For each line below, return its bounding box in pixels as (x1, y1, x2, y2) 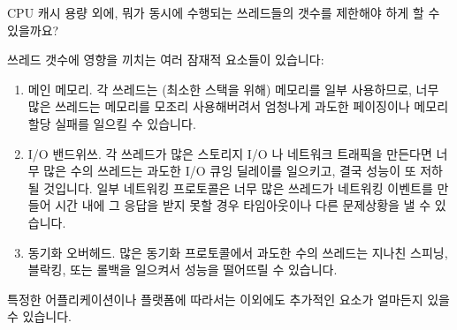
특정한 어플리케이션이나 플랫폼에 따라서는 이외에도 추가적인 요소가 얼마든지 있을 (7, 289, 450, 308)
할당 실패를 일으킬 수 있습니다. (27, 114, 196, 132)
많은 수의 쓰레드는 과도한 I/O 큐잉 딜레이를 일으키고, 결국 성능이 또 (43, 161, 416, 180)
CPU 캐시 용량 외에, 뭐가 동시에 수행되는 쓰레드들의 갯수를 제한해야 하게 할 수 (7, 4, 440, 21)
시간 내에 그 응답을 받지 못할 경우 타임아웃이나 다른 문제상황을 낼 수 (55, 196, 431, 214)
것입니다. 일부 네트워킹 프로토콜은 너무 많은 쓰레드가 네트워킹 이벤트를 (43, 178, 433, 197)
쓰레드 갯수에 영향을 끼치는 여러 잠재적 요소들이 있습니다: (7, 50, 324, 69)
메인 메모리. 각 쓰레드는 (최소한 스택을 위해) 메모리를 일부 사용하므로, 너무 (27, 79, 439, 98)
